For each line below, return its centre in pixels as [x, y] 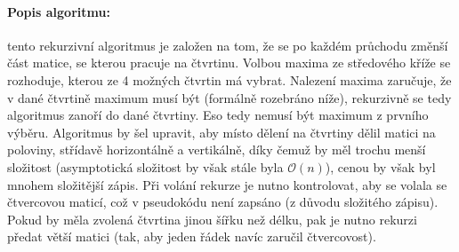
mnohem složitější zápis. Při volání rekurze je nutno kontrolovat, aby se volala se [227, 184]
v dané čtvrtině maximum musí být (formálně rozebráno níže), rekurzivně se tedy [229, 97]
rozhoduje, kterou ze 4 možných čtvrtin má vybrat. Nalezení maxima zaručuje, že [229, 79]
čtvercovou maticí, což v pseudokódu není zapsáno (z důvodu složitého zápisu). [223, 202]
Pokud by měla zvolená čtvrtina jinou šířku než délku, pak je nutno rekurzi [212, 219]
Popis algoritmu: [59, 11]
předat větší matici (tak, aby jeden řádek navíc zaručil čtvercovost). [192, 236]
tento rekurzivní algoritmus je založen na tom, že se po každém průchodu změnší [228, 45]
